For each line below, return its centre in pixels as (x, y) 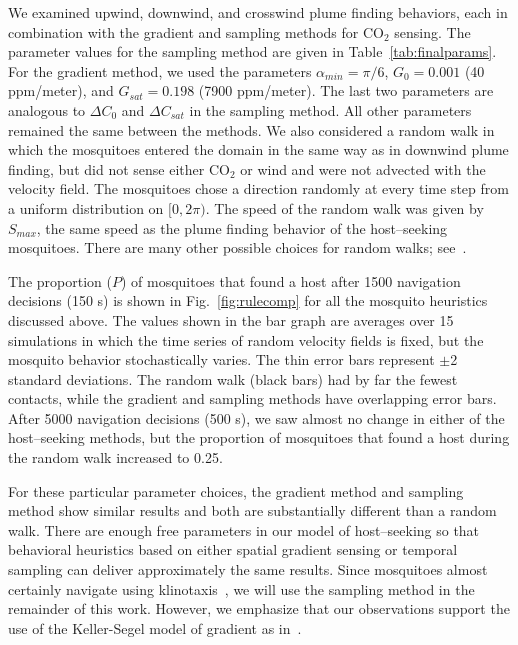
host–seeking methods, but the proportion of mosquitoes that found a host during (259, 437)
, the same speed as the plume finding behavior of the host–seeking (242, 227)
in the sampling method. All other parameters (330, 109)
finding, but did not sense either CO (119, 168)
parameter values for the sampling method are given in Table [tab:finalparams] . (252, 51)
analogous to (47, 109)
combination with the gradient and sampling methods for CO (196, 31)
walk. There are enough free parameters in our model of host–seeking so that (244, 529)
